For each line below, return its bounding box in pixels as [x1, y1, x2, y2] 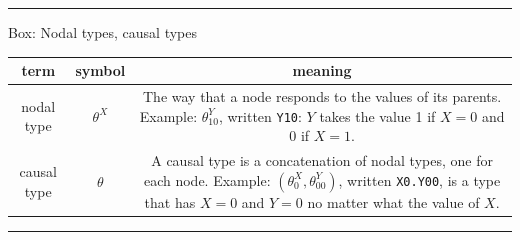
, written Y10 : [218, 105, 302, 126]
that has [144, 191, 196, 212]
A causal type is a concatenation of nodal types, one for [151, 150, 493, 171]
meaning [292, 60, 352, 81]
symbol [75, 60, 126, 81]
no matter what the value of [307, 191, 480, 212]
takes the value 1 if [319, 105, 436, 126]
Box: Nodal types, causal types [8, 22, 198, 42]
